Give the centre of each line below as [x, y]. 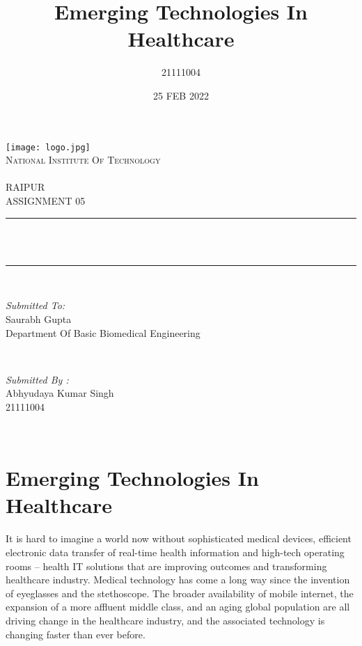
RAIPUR [25, 187]
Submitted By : [37, 379]
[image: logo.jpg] [48, 147]
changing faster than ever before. [76, 634]
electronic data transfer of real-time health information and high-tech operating [175, 552]
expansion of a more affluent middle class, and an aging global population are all [178, 607]
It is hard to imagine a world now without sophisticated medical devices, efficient [179, 538]
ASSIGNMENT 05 [46, 200]
